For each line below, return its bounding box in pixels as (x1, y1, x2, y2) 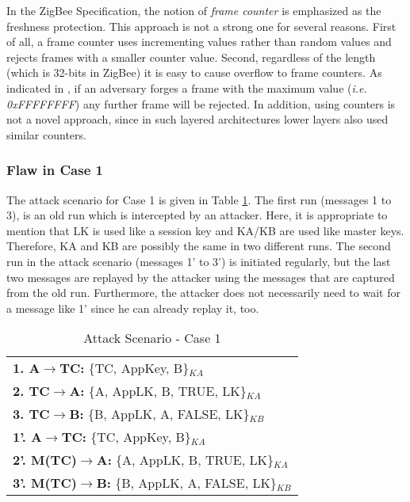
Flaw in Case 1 (6, 160, 103, 180)
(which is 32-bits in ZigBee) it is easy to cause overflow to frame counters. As (6, 64, 382, 81)
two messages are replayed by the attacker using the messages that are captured (6, 268, 395, 285)
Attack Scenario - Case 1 (83, 329, 221, 348)
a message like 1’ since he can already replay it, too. (6, 299, 259, 316)
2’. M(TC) (13, 451, 77, 470)
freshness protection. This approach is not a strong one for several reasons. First (6, 17, 397, 34)
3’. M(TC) (13, 473, 77, 492)
